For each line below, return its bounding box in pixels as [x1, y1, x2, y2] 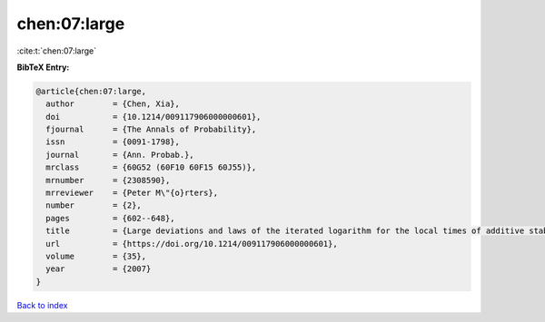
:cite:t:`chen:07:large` [16, 45, 97, 56]
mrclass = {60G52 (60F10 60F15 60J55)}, [45, 162, 257, 172]
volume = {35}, [45, 251, 147, 261]
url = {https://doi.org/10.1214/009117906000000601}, [45, 239, 338, 249]
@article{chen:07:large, [35, 86, 147, 96]
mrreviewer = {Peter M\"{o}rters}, [45, 188, 218, 199]
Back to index [16, 299, 68, 310]
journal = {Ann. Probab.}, [45, 150, 194, 160]
